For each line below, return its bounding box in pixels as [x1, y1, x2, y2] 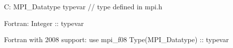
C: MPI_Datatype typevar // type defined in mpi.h [4, 1, 162, 11]
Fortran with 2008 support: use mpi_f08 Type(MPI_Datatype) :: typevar [4, 34, 229, 45]
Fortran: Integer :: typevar [4, 18, 84, 28]
